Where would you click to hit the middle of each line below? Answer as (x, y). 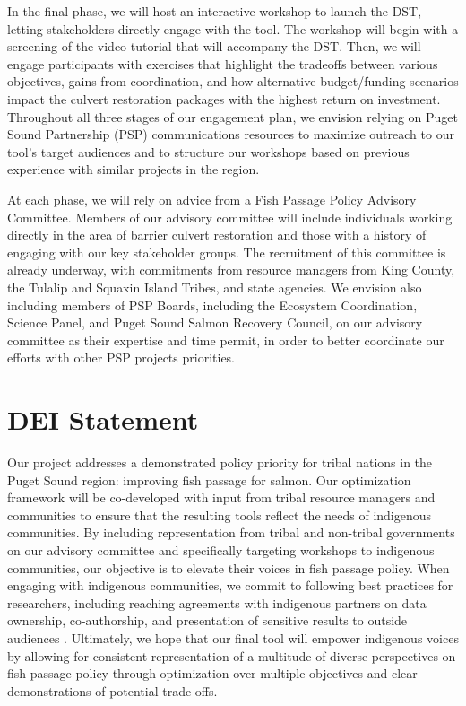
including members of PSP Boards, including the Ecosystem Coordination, (212, 305)
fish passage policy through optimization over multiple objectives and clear (212, 673)
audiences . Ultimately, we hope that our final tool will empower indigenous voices (233, 637)
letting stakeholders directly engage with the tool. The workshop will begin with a (233, 28)
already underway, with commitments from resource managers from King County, (231, 270)
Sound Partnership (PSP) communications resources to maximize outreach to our (231, 134)
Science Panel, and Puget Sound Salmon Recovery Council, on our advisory (215, 322)
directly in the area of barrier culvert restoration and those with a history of (217, 235)
